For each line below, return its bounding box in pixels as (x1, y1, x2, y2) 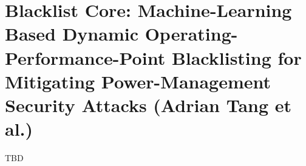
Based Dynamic (5, 21, 138, 46)
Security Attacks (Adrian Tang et (5, 92, 292, 117)
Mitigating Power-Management (5, 68, 271, 93)
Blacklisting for (171, 45, 302, 70)
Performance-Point (5, 45, 166, 70)
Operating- (144, 21, 238, 46)
